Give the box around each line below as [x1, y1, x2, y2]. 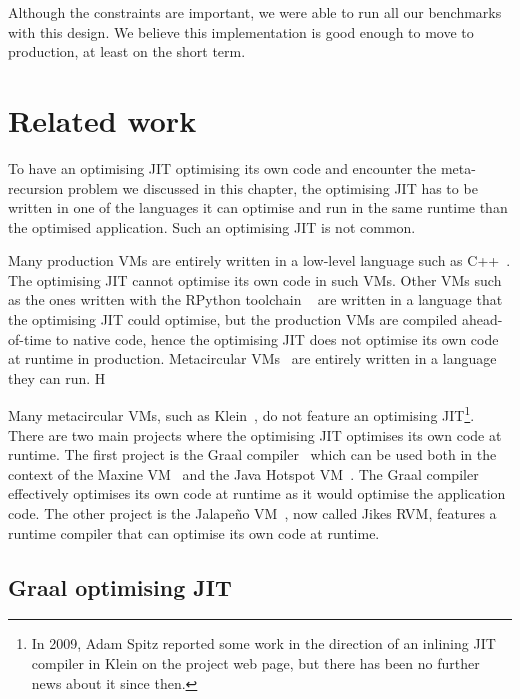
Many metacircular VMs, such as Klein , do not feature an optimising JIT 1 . [8, 402, 475, 426]
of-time [8, 328, 52, 349]
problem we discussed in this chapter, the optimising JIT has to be [68, 177, 478, 198]
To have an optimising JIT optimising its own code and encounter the [8, 157, 437, 178]
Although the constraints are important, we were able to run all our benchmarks [8, 2, 502, 22]
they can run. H [8, 367, 106, 388]
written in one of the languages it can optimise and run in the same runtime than [8, 197, 508, 218]
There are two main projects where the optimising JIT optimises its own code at [8, 424, 502, 445]
